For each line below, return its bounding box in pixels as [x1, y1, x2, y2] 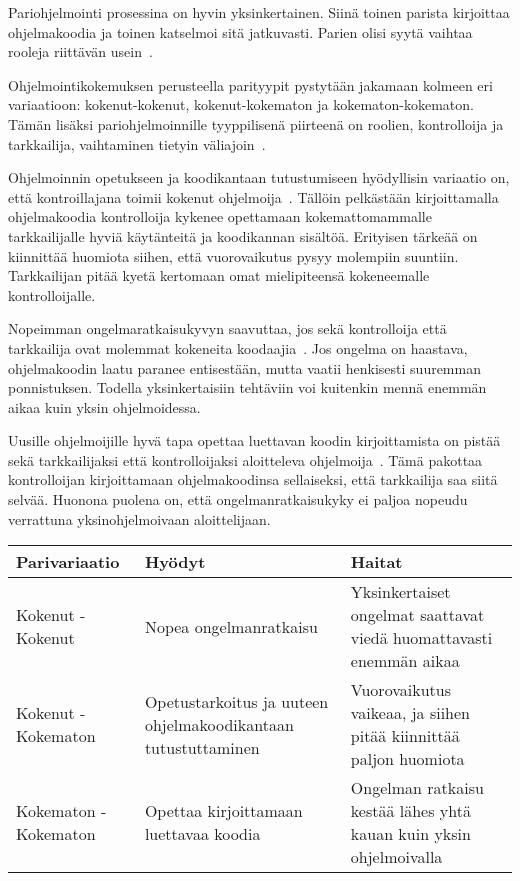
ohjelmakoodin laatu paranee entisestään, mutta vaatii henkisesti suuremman [8, 357, 481, 378]
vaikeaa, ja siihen [350, 701, 470, 725]
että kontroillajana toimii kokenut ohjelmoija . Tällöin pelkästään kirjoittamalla [8, 186, 499, 207]
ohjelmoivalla [350, 845, 443, 869]
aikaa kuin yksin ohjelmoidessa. [8, 396, 201, 417]
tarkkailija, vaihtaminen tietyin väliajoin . [8, 133, 266, 154]
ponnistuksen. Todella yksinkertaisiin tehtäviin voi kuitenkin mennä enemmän [8, 377, 487, 398]
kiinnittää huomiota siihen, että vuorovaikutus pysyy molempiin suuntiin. [8, 245, 459, 266]
